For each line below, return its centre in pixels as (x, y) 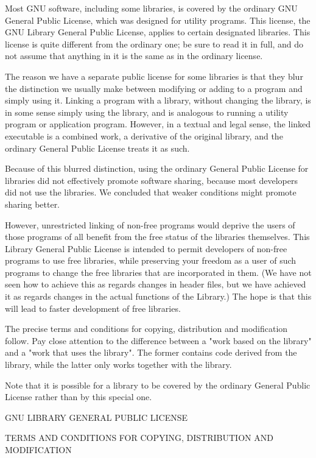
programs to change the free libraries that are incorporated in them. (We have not (158, 272)
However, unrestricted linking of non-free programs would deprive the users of (150, 224)
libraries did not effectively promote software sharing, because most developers (151, 180)
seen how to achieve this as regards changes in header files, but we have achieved (156, 284)
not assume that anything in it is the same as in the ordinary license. (134, 56)
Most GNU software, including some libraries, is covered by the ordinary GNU (151, 8)
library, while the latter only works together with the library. (118, 365)
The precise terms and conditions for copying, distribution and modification (146, 329)
